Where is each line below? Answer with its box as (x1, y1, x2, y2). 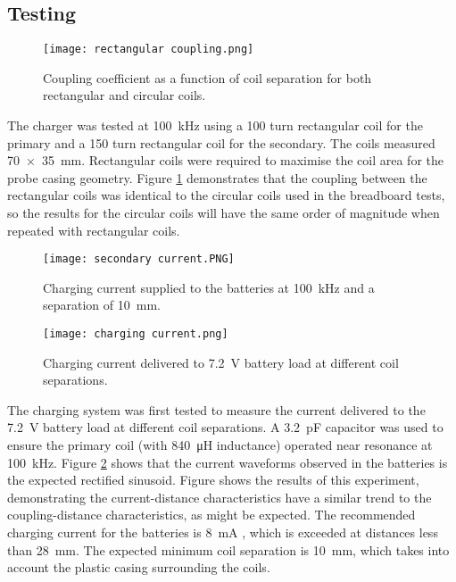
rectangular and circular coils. (43, 86, 206, 104)
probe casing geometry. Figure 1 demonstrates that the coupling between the (7, 168, 427, 187)
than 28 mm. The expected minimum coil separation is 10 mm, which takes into (7, 540, 450, 559)
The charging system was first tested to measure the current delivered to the (7, 400, 426, 419)
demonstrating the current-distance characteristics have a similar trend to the (7, 487, 432, 506)
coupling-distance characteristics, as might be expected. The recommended (7, 505, 416, 524)
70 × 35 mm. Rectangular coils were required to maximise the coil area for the (7, 151, 444, 170)
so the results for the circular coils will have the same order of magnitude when (7, 204, 440, 222)
